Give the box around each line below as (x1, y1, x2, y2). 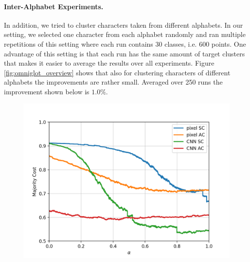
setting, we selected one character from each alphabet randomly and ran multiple (4, 29, 246, 39)
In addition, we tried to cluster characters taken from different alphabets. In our (4, 19, 243, 30)
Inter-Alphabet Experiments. (4, 1, 104, 11)
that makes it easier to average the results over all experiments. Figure (4, 58, 214, 68)
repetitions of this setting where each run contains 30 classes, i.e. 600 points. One (4, 38, 246, 49)
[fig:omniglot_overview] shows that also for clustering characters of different (4, 67, 231, 77)
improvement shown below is (4, 86, 89, 96)
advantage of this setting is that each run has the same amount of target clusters (4, 48, 245, 58)
